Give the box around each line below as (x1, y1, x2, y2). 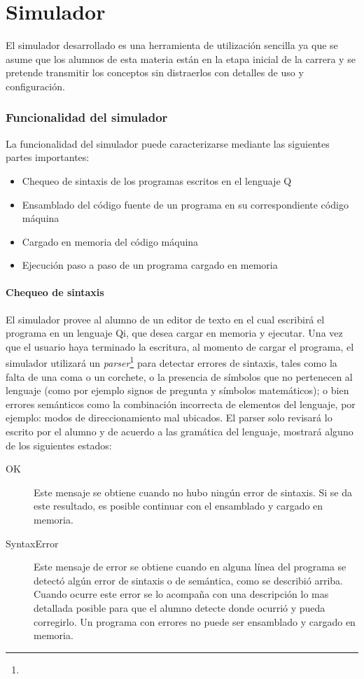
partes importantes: (6, 150, 90, 164)
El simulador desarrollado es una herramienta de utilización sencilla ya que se (6, 38, 338, 52)
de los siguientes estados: (6, 437, 112, 452)
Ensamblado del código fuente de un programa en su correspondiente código (22, 197, 349, 211)
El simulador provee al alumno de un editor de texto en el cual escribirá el (6, 311, 325, 326)
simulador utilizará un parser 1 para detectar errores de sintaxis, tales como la (6, 353, 337, 370)
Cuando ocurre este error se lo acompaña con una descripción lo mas (34, 587, 329, 601)
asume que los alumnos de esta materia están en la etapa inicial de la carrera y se (6, 51, 356, 66)
